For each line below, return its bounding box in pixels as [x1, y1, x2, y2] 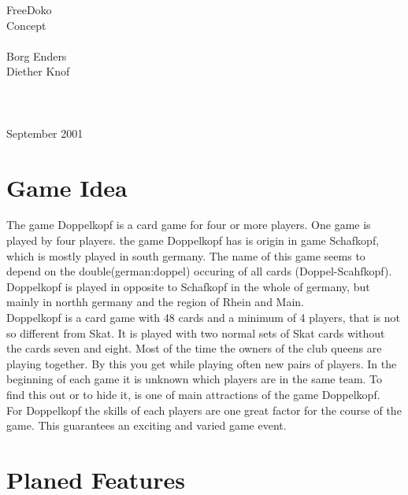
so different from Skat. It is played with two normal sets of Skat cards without [6, 324, 385, 341]
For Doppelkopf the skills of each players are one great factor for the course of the [6, 401, 402, 418]
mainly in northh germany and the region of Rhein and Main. [6, 294, 304, 310]
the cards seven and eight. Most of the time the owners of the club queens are [6, 340, 382, 356]
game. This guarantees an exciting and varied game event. [6, 417, 287, 434]
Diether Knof [6, 63, 70, 79]
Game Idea [6, 171, 128, 203]
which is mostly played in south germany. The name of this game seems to [6, 247, 365, 264]
